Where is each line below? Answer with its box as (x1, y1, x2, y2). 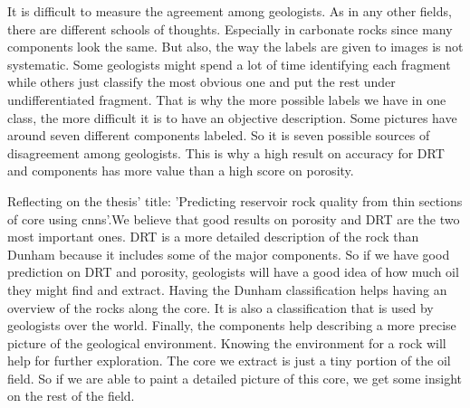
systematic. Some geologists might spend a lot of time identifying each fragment (7, 54, 451, 73)
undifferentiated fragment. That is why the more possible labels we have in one (7, 90, 446, 109)
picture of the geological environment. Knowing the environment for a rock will (7, 333, 446, 352)
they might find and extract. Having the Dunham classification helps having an (7, 280, 447, 299)
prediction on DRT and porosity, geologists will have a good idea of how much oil (7, 262, 459, 281)
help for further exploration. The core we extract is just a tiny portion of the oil (7, 351, 451, 370)
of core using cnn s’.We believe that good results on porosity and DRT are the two (7, 209, 460, 228)
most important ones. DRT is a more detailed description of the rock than (7, 227, 419, 246)
